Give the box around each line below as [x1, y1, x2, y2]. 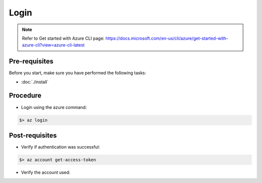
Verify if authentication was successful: [21, 144, 100, 150]
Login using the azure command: [21, 104, 87, 110]
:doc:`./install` [21, 79, 49, 85]
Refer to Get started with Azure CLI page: [22, 35, 105, 41]
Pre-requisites [9, 57, 53, 65]
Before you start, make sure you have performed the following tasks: [9, 70, 147, 76]
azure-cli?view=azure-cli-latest [22, 42, 85, 48]
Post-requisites [9, 131, 57, 139]
